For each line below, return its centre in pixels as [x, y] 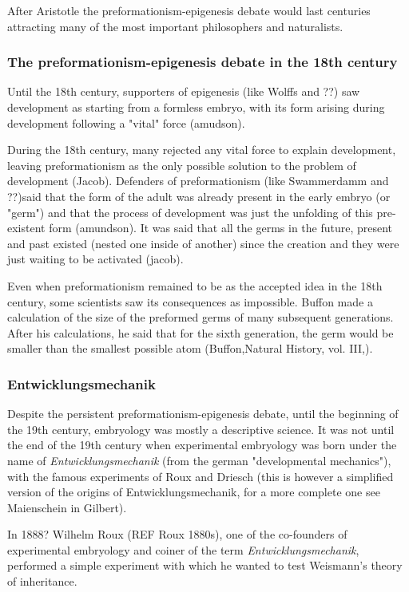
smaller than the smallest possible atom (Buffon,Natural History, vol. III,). [190, 348]
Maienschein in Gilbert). [67, 507]
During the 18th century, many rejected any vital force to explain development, [202, 150]
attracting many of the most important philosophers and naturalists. [175, 26]
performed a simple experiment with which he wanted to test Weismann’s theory [205, 565]
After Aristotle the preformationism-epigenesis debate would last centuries [189, 10]
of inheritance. [42, 581]
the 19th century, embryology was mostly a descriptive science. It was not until [201, 429]
